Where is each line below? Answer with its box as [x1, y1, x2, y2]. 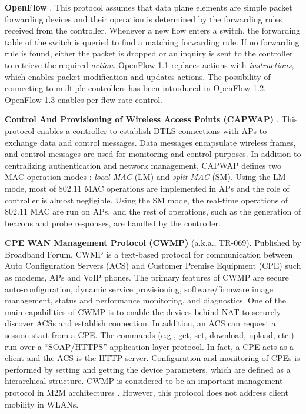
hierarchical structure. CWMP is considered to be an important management [5, 375, 283, 387]
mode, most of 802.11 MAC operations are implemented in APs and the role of [5, 182, 290, 194]
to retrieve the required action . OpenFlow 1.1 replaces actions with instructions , [5, 58, 294, 71]
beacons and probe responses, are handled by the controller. [5, 216, 221, 229]
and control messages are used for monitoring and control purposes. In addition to [5, 148, 301, 160]
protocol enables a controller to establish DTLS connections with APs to [5, 124, 267, 136]
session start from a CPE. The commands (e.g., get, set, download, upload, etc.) [5, 329, 294, 341]
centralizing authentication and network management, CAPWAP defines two [5, 159, 281, 171]
